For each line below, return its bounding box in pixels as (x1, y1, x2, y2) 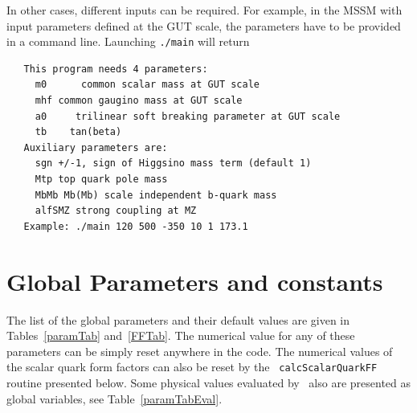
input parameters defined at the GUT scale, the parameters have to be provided (6, 17, 401, 34)
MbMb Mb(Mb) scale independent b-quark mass (35, 189, 277, 201)
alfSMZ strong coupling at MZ (35, 205, 197, 217)
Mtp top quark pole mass (35, 174, 168, 185)
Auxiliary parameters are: (23, 141, 168, 153)
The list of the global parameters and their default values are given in (6, 311, 350, 328)
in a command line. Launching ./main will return (6, 33, 250, 50)
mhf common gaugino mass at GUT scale (35, 95, 243, 107)
